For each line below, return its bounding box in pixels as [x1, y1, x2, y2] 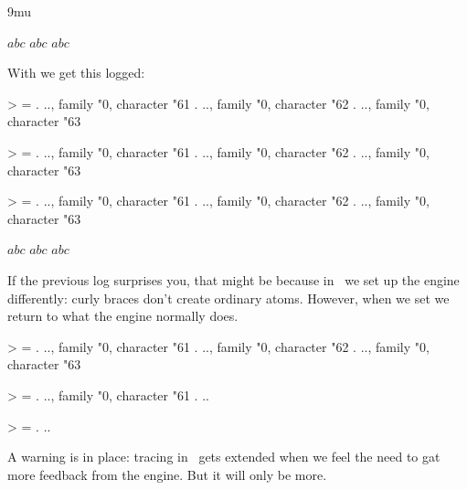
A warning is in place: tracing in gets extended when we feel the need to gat [7, 447, 440, 466]
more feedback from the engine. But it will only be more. [7, 464, 327, 484]
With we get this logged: [7, 63, 145, 82]
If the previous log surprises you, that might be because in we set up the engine [7, 270, 460, 289]
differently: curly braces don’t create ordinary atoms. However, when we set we [7, 288, 450, 307]
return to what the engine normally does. [7, 306, 239, 325]
